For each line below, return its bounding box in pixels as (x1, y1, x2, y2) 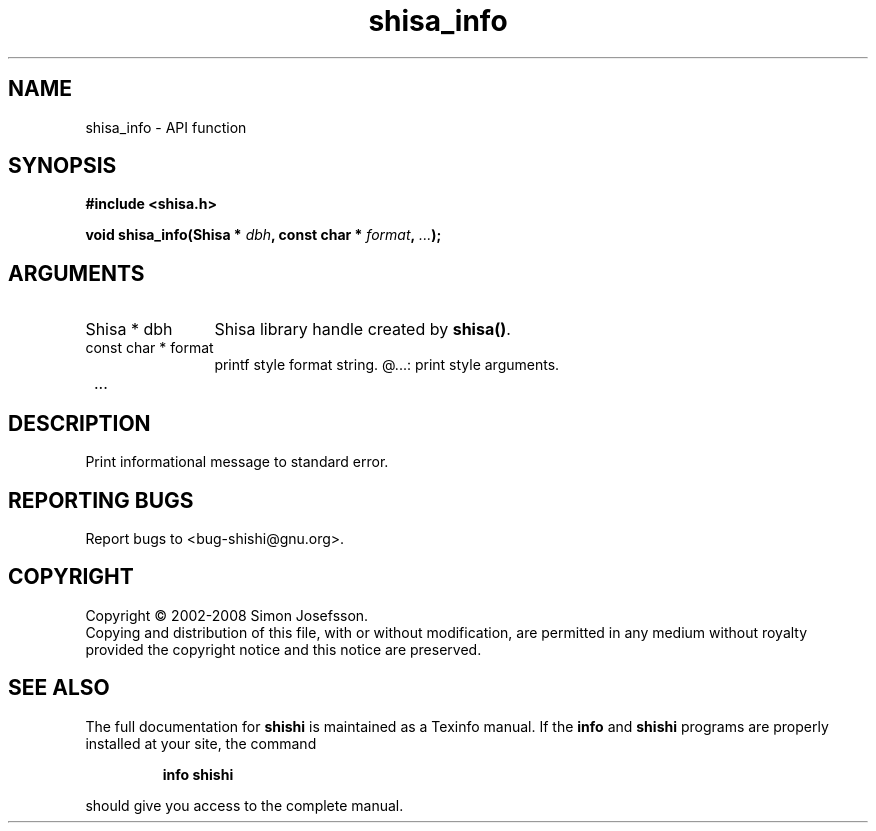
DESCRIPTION (8, 410, 151, 436)
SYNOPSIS (8, 153, 117, 179)
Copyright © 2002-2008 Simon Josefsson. (85, 606, 369, 624)
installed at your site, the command (85, 734, 317, 752)
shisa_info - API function (85, 118, 247, 136)
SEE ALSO (8, 675, 110, 701)
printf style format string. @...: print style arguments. (214, 356, 560, 374)
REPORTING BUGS (8, 487, 194, 513)
